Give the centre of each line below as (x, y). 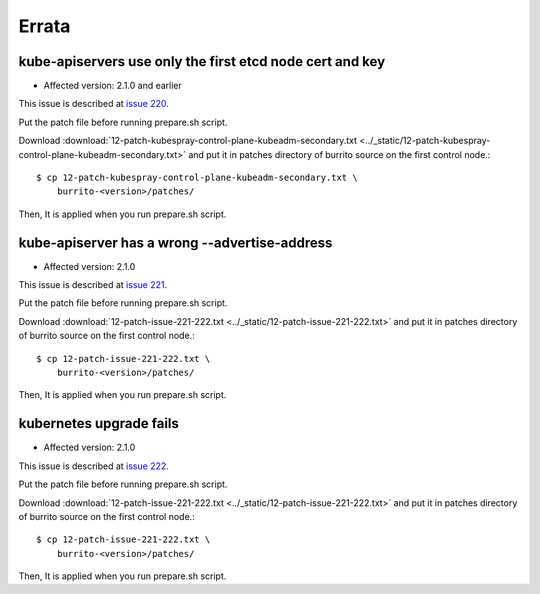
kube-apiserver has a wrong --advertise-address (175, 242)
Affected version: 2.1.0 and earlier (112, 86)
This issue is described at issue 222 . (94, 466)
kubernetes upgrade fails (99, 423)
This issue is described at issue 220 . (93, 104)
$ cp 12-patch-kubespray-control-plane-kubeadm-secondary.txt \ (197, 178)
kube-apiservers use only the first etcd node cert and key (202, 61)
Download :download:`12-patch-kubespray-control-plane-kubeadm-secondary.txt (188, 141)
